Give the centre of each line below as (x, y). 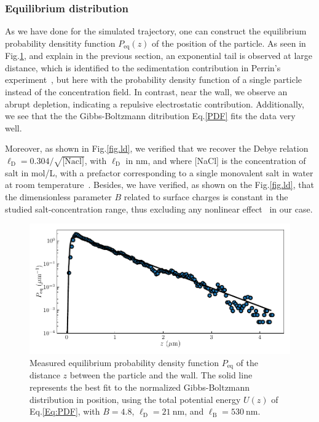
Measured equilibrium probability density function (124, 362)
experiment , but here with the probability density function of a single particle (153, 80)
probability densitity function (60, 43)
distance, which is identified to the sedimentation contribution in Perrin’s (143, 67)
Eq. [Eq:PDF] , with (65, 411)
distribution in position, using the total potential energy (135, 399)
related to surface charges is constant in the (206, 196)
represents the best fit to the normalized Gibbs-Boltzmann (140, 387)
